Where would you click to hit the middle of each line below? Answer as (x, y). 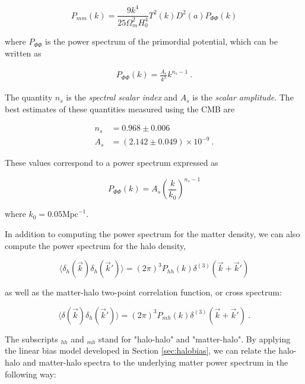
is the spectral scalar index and (122, 97)
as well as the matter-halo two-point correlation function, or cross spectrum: (143, 292)
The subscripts (31, 339)
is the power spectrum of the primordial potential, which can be (161, 41)
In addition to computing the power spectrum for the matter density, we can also (152, 234)
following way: (31, 374)
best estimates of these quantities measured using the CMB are (120, 108)
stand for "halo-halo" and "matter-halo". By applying (195, 339)
